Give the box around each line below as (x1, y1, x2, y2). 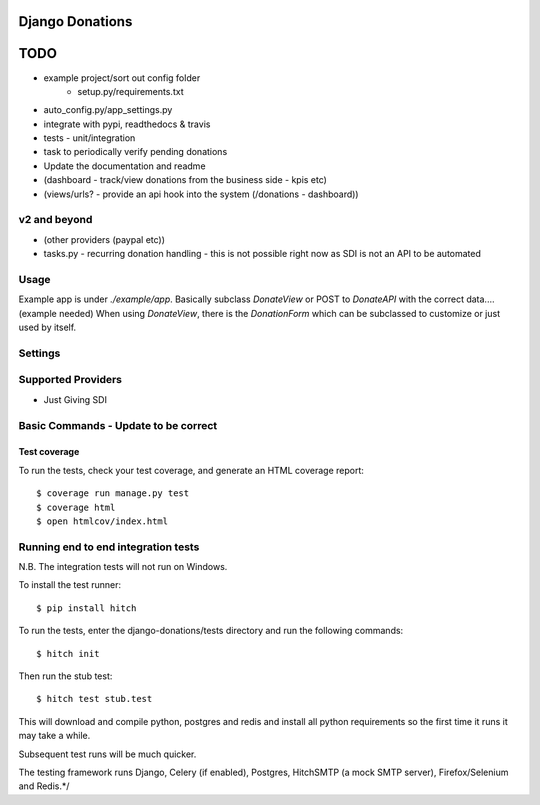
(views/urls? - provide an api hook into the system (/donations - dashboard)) (43, 188, 359, 200)
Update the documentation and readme (43, 160, 206, 172)
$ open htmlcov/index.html (36, 515, 169, 527)
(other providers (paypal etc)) (43, 233, 165, 245)
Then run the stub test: (18, 670, 113, 682)
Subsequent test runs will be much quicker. (18, 748, 197, 760)
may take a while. (18, 730, 91, 742)
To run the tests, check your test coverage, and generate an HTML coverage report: (18, 464, 365, 476)
